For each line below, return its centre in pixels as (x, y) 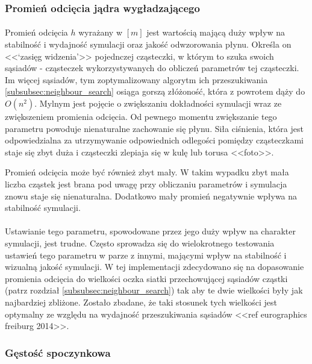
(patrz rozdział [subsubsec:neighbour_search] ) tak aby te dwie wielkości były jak (154, 290)
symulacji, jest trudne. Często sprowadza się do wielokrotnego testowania (140, 243)
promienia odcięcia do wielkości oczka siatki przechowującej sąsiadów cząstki (146, 278)
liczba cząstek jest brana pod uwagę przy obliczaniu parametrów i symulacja (146, 184)
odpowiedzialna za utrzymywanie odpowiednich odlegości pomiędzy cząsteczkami (154, 140)
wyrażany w (101, 32)
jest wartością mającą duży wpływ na (216, 32)
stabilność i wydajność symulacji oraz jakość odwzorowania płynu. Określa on (148, 44)
